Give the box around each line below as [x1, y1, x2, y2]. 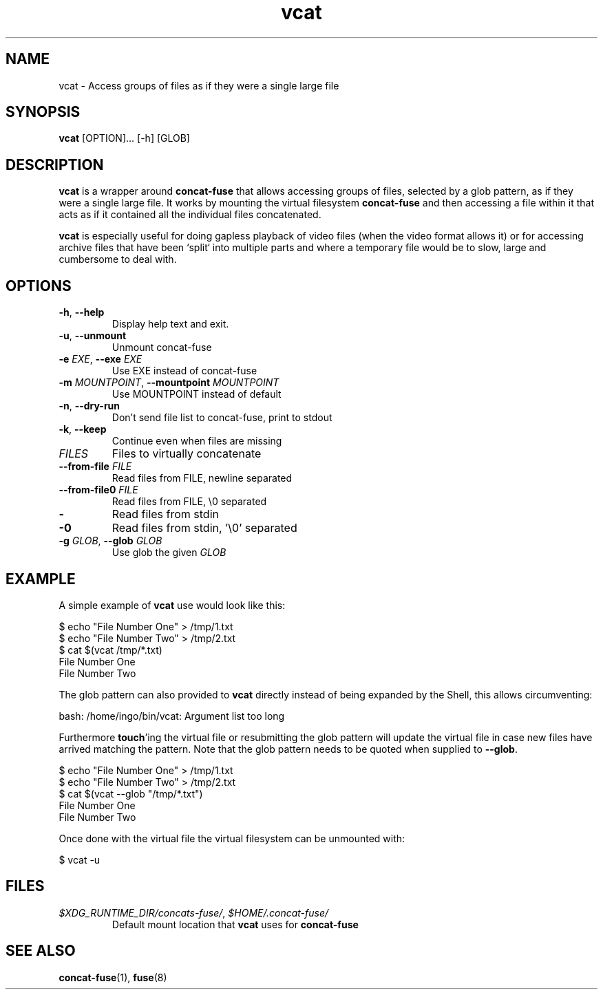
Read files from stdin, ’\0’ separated [112, 521, 297, 535]
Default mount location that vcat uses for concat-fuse [112, 918, 359, 930]
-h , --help [59, 306, 105, 319]
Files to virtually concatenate [112, 447, 262, 461]
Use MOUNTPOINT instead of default [112, 388, 282, 400]
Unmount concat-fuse [112, 341, 212, 354]
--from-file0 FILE [59, 484, 138, 496]
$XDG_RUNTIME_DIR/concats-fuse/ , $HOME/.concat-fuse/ [59, 906, 329, 919]
